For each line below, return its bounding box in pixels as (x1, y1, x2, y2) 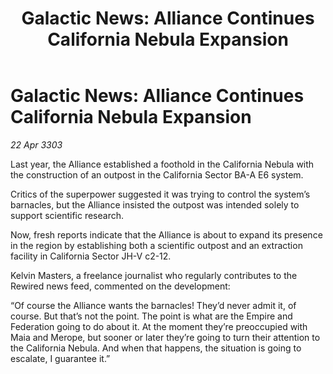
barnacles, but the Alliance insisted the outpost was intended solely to (10, 198, 300, 211)
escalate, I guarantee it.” (10, 352, 111, 364)
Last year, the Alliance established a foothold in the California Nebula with (10, 158, 315, 170)
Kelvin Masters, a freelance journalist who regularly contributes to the (10, 269, 298, 281)
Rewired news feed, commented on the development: (10, 280, 231, 292)
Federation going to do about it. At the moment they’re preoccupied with (10, 320, 308, 332)
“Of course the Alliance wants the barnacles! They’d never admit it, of (10, 299, 297, 311)
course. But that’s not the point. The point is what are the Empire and (10, 310, 293, 322)
